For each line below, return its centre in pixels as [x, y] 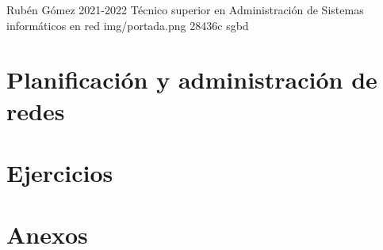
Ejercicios [60, 172]
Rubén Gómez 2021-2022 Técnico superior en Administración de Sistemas [185, 9]
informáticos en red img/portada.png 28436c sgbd [128, 25]
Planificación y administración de [192, 80]
